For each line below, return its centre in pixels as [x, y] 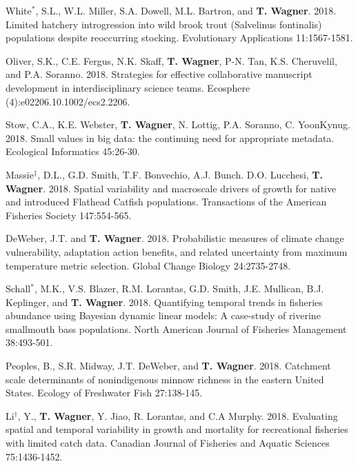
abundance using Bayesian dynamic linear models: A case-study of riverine [163, 315]
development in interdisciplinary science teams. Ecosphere [128, 87]
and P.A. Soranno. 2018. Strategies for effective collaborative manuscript [159, 74]
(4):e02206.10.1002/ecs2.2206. [68, 101]
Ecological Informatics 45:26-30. [73, 151]
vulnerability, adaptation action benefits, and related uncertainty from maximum [177, 251]
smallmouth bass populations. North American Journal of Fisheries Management [176, 328]
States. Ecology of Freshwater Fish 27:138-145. [104, 393]
